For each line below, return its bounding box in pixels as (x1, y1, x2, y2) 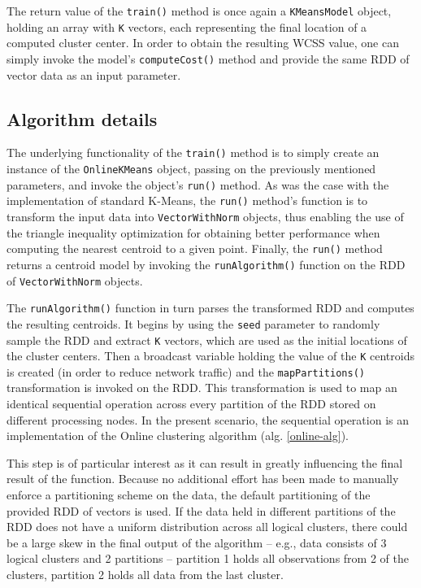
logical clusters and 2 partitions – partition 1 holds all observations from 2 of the (7, 550, 409, 567)
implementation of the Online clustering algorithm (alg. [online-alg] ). (7, 427, 349, 444)
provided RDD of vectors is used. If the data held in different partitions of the (7, 502, 396, 519)
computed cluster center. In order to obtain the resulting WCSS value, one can (7, 34, 399, 51)
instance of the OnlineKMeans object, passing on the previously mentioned (7, 160, 376, 177)
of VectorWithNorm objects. (7, 272, 143, 289)
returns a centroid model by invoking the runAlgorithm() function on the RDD (7, 255, 406, 272)
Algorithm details (7, 106, 158, 131)
